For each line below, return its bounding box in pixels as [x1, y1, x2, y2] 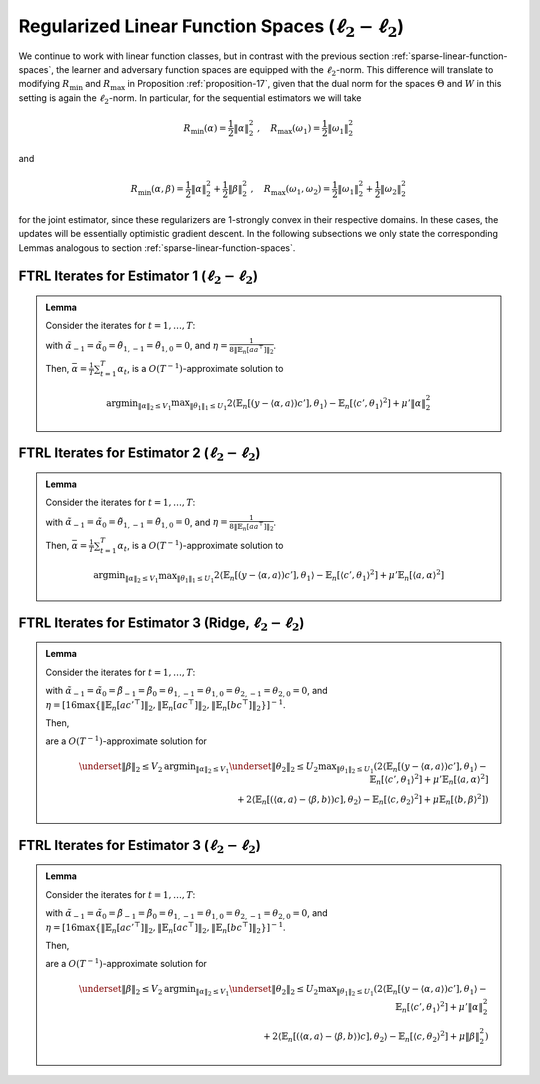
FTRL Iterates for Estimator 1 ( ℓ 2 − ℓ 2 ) [18, 268, 259, 287]
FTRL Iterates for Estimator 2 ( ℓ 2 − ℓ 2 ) [18, 445, 261, 464]
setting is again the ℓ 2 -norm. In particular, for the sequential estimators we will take [18, 91, 362, 106]
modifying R [18, 78, 70, 90]
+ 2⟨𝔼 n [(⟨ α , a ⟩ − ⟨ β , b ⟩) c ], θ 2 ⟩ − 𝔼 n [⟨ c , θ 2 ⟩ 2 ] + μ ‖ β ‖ [263, 1029, 480, 1044]
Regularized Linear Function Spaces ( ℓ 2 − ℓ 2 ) [18, 15, 405, 40]
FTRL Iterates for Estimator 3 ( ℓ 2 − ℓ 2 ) [18, 836, 262, 857]
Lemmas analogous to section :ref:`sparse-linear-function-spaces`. [18, 241, 296, 254]
